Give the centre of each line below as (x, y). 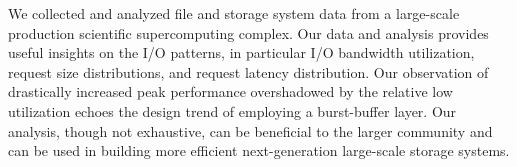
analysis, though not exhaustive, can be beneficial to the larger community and (250, 130)
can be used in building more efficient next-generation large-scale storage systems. (259, 150)
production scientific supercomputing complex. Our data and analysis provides (248, 32)
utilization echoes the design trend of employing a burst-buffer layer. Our (232, 110)
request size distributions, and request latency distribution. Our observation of (248, 71)
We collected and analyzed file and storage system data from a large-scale (234, 13)
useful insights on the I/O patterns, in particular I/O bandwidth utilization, (241, 52)
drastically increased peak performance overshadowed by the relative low (230, 91)
